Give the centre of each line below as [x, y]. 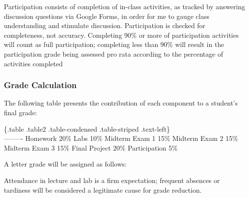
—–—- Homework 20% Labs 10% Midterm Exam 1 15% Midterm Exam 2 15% [121, 138]
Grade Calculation [40, 85]
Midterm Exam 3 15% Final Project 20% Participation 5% [91, 147]
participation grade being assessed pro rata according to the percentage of [114, 53]
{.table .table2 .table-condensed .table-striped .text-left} [87, 129]
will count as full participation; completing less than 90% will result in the [114, 44]
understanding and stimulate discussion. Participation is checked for [105, 25]
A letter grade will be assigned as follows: [65, 164]
